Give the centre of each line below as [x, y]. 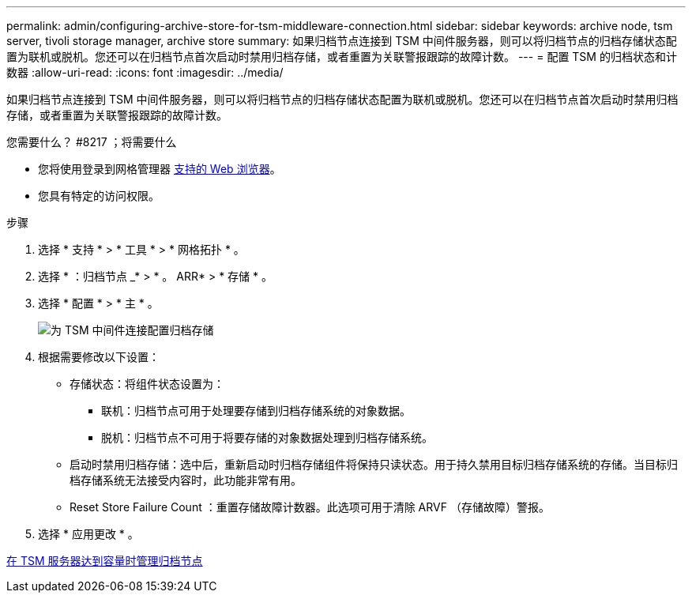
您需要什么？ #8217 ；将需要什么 [92, 142]
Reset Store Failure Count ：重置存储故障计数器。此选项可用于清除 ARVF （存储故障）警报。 [310, 507]
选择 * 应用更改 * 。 [88, 534]
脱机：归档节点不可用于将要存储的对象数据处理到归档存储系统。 [267, 437]
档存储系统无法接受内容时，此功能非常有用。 [186, 480]
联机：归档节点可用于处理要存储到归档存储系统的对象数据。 [256, 411]
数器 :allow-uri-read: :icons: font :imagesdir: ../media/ [145, 72]
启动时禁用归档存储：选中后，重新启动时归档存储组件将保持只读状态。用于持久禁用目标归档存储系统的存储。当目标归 [374, 464]
